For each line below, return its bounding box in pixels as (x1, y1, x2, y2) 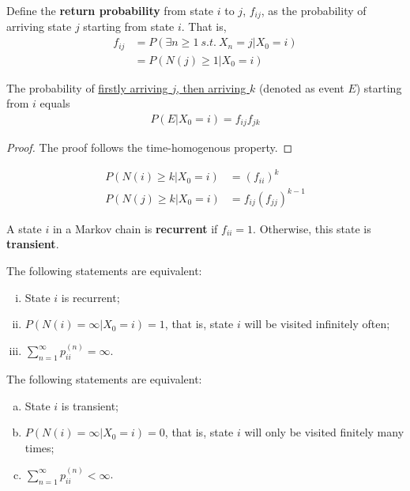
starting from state (83, 18, 175, 35)
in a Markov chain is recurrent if (52, 220, 218, 236)
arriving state (6, 18, 72, 35)
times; (24, 439, 55, 455)
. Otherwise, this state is (253, 220, 371, 236)
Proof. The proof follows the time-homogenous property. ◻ (6, 139, 293, 156)
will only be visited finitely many (244, 424, 404, 440)
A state (6, 220, 42, 236)
